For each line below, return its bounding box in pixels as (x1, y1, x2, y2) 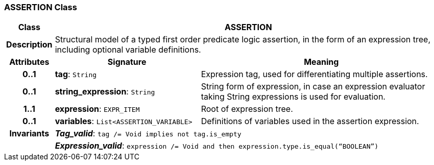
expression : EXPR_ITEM (55, 104, 140, 114)
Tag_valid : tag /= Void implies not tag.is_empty (55, 128, 242, 139)
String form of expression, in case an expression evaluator (201, 81, 425, 92)
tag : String (55, 69, 97, 80)
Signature (107, 57, 147, 67)
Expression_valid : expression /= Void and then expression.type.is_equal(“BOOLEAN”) (55, 140, 379, 151)
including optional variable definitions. (55, 44, 201, 55)
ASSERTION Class (4, 2, 77, 12)
